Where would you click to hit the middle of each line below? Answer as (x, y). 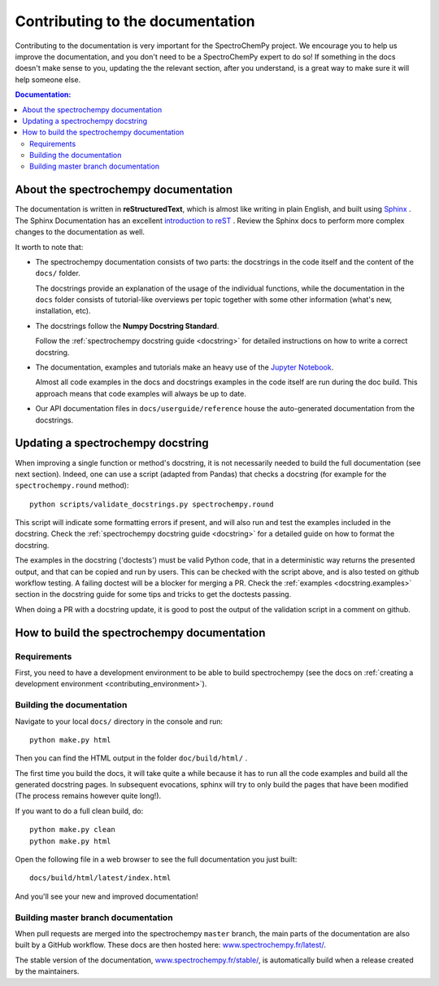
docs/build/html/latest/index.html (100, 878)
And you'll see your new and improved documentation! (106, 896)
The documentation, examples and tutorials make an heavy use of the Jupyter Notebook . (185, 367)
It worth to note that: (49, 247)
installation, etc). (63, 311)
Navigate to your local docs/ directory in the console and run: (119, 721)
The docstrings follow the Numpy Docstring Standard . (127, 326)
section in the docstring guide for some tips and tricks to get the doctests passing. (153, 594)
